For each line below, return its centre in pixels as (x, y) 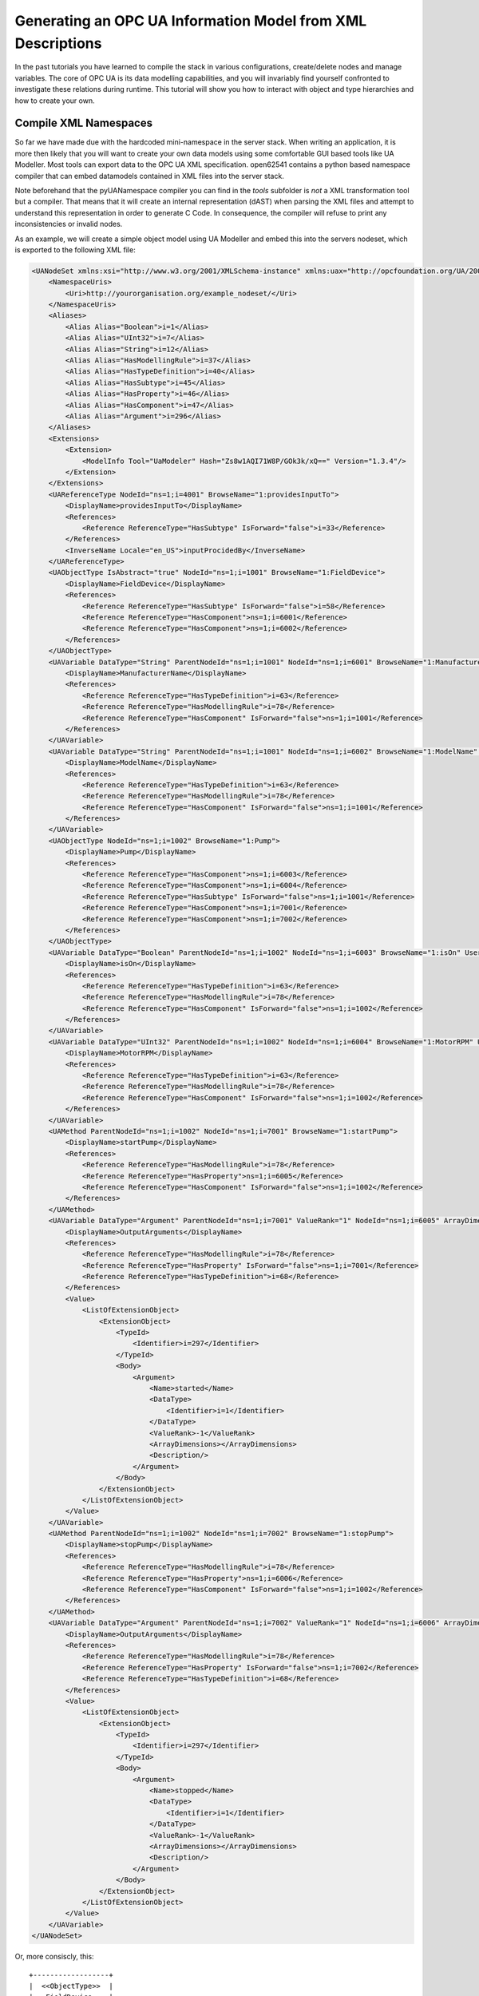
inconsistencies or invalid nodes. (69, 224)
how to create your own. (55, 101)
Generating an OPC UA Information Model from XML (191, 21)
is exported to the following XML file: (75, 249)
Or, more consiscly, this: (55, 1957)
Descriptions (58, 43)
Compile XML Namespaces (84, 123)
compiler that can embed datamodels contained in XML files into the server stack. (150, 176)
